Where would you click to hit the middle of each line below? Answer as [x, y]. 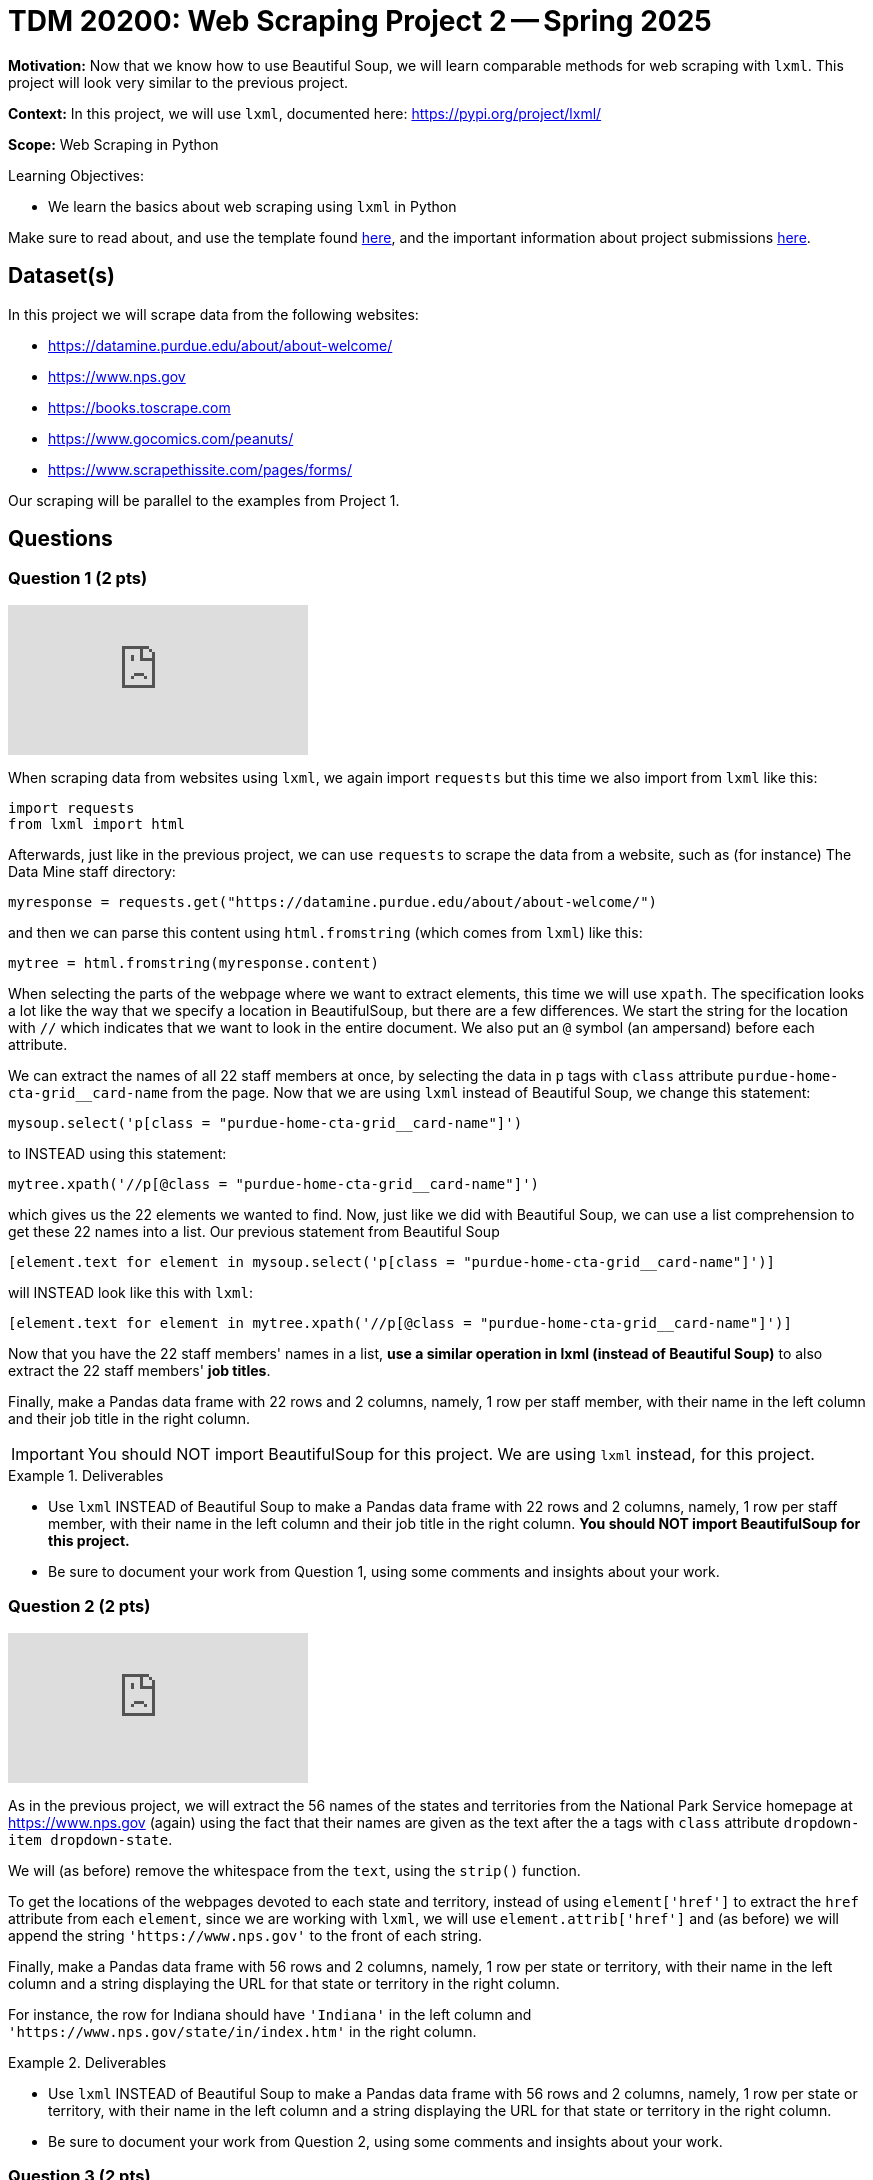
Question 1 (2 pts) [78, 578]
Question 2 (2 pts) [79, 1606]
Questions [60, 539]
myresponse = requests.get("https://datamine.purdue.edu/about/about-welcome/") [333, 901]
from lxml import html [97, 823]
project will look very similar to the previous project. [178, 82]
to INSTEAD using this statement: [117, 1153]
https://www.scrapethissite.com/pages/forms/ [200, 469]
